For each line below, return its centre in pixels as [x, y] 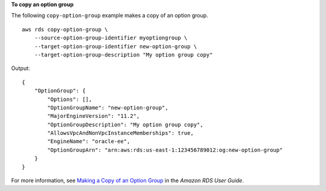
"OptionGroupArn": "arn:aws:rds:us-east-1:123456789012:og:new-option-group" [165, 150]
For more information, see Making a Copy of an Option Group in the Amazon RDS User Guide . [127, 181]
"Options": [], [70, 99]
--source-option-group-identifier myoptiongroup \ [111, 38]
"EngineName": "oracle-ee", [89, 141]
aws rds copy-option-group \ [65, 29]
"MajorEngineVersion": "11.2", [94, 116]
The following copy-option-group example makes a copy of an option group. [110, 16]
